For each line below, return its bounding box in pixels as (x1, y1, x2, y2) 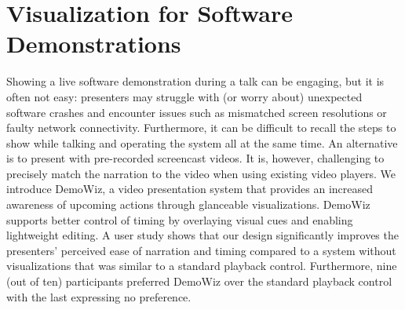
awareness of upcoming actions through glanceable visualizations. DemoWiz (6, 196, 370, 213)
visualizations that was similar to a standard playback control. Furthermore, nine (6, 257, 397, 274)
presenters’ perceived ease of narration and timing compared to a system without (6, 242, 396, 258)
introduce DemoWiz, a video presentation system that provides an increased (6, 181, 373, 197)
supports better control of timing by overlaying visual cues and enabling (6, 211, 353, 228)
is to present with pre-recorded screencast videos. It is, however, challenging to (6, 150, 385, 166)
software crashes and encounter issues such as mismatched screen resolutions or (6, 104, 387, 120)
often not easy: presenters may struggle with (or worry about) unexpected (6, 88, 363, 104)
